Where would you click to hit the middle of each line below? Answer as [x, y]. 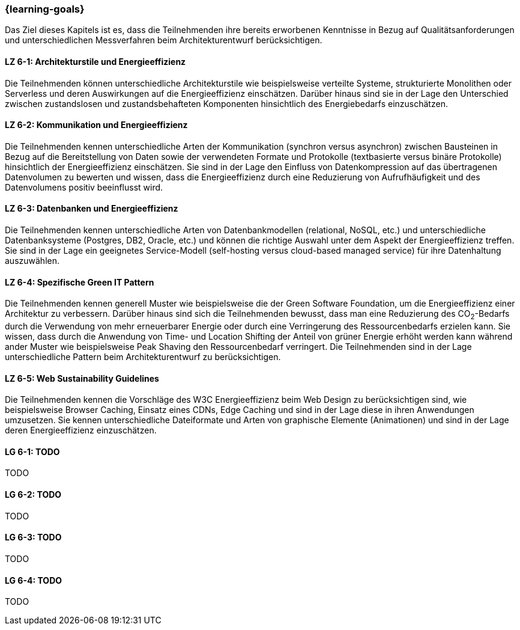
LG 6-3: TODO [33, 537]
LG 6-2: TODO [33, 495]
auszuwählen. [32, 261]
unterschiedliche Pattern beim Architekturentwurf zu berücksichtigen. [143, 357]
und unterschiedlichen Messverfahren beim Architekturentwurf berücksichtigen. [164, 40]
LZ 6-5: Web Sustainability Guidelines [82, 378]
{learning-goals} [45, 9]
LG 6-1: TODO [32, 451]
